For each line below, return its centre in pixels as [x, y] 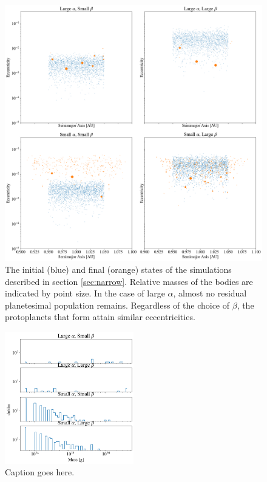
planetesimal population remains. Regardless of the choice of [117, 305]
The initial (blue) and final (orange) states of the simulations [118, 269]
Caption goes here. [40, 472]
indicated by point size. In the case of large [85, 293]
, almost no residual [210, 293]
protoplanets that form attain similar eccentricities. [100, 317]
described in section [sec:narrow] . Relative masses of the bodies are [129, 281]
